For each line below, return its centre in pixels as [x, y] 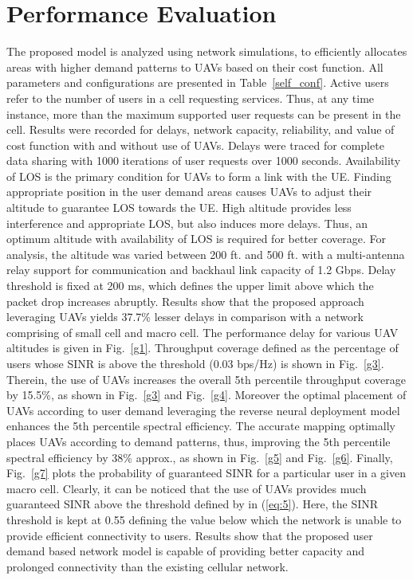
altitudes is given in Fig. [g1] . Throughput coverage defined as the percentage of [203, 348]
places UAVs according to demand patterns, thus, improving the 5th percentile [199, 441]
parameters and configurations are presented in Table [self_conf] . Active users [198, 82]
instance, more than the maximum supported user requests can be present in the [204, 114]
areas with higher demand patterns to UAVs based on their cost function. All [195, 67]
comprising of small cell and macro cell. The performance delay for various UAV [203, 332]
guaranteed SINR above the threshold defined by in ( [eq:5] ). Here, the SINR [193, 504]
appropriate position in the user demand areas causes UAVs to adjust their [189, 192]
